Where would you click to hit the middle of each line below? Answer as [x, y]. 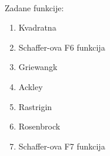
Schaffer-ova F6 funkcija [62, 47]
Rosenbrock [39, 126]
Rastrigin [35, 106]
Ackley [31, 86]
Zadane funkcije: [34, 7]
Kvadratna [37, 27]
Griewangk [38, 67]
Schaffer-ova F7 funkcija [62, 146]
